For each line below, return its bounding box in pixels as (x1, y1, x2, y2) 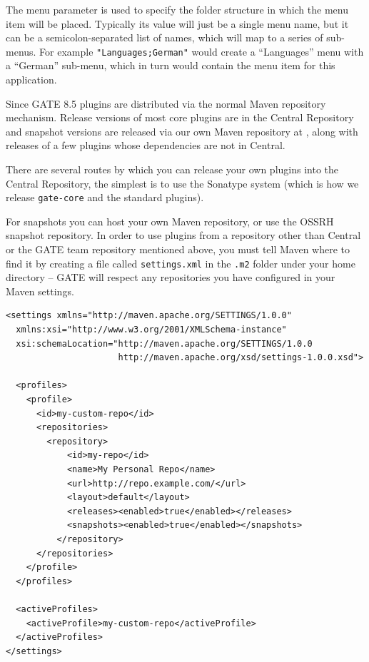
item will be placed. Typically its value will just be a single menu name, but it (6, 16, 349, 31)
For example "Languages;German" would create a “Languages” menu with (39, 44, 364, 58)
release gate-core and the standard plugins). (6, 190, 204, 205)
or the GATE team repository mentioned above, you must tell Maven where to (6, 242, 350, 257)
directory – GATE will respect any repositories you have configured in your (6, 270, 335, 285)
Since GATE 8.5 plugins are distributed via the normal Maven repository (6, 96, 326, 111)
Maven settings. (6, 283, 74, 298)
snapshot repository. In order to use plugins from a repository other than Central (6, 228, 361, 243)
